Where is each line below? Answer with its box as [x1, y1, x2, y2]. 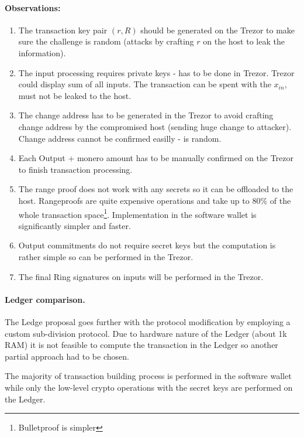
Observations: [5, 1, 61, 13]
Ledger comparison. [5, 293, 85, 305]
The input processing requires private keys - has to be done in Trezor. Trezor [18, 66, 295, 78]
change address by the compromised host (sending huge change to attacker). [18, 120, 292, 132]
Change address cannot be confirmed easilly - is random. [18, 132, 222, 144]
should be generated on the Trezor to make [140, 23, 295, 36]
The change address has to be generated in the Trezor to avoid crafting [18, 109, 274, 121]
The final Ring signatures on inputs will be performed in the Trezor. [18, 270, 264, 282]
